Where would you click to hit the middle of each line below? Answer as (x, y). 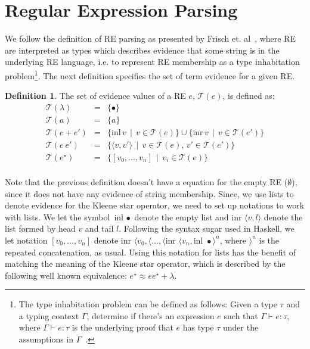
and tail (99, 228)
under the (241, 327)
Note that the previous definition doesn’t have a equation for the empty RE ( (146, 181)
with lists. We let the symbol (58, 216)
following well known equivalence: (66, 275)
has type (198, 327)
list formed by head (40, 228)
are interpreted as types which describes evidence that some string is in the (142, 50)
